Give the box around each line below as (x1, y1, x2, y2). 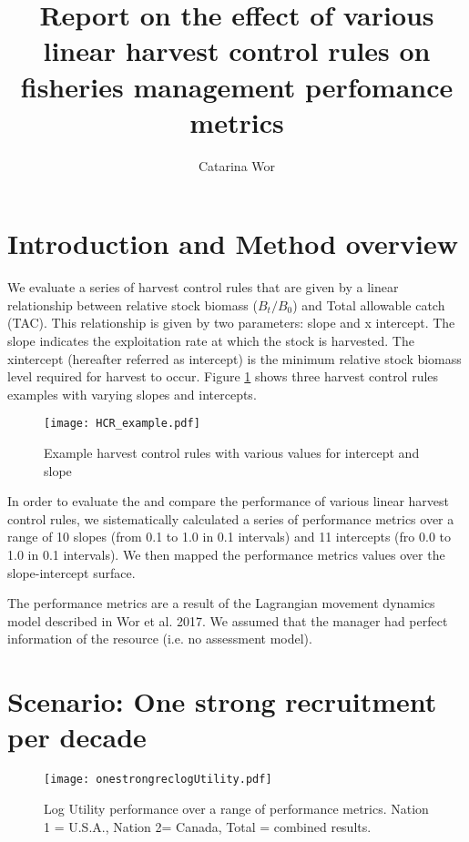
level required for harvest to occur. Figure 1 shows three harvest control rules (7, 367, 439, 386)
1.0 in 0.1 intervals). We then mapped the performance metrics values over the (7, 545, 445, 563)
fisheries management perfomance (20, 67, 454, 105)
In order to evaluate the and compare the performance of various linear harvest (7, 492, 450, 511)
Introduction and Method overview (7, 225, 459, 262)
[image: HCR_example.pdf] (44, 417, 200, 431)
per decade (7, 718, 147, 756)
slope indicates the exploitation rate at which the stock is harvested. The (7, 331, 414, 350)
